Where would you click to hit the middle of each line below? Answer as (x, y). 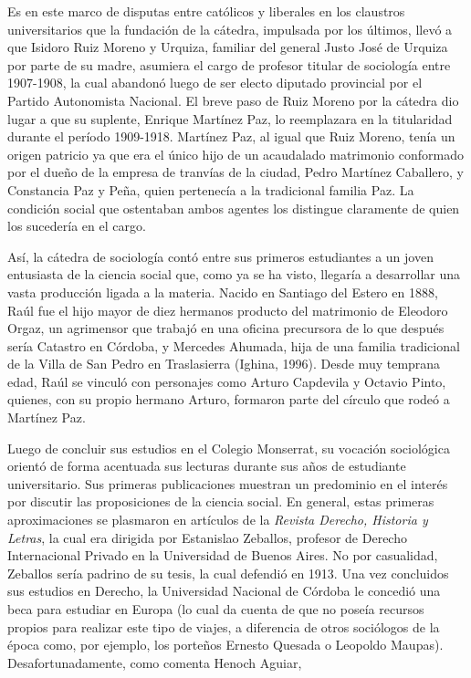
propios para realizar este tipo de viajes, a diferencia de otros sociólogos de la (224, 626)
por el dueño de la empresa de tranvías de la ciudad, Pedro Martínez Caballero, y (235, 172)
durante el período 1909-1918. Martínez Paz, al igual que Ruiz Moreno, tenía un (231, 136)
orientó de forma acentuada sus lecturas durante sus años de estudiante (207, 466)
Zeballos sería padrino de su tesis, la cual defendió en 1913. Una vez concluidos (228, 573)
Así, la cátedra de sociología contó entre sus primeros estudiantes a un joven (220, 256)
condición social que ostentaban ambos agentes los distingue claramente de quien (234, 208)
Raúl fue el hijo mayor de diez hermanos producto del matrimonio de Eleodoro (228, 310)
